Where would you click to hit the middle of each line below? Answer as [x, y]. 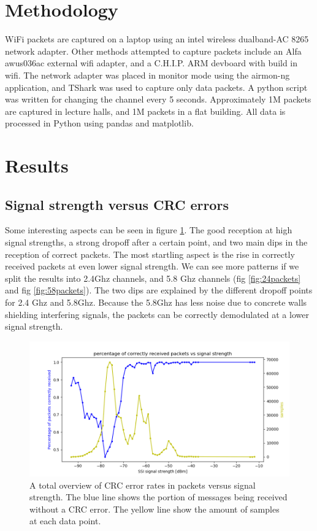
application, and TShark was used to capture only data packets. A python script [156, 87]
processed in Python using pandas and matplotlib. [99, 123]
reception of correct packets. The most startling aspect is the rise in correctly [150, 254]
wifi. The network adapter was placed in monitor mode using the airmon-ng [147, 75]
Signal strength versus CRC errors [117, 204]
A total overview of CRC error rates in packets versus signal [143, 485]
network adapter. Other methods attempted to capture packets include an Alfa [153, 51]
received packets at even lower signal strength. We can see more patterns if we [152, 266]
